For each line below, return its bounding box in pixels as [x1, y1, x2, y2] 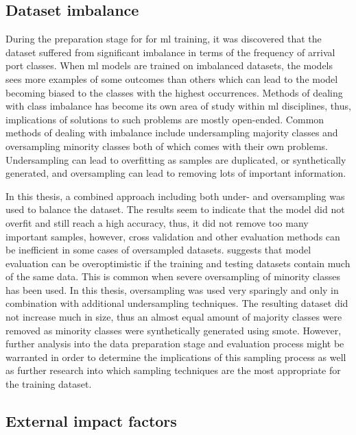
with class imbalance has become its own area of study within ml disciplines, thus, [5, 99, 351, 113]
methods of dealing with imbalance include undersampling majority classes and [5, 125, 338, 140]
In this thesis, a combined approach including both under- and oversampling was [5, 188, 345, 203]
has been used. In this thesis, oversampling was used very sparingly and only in [5, 282, 339, 297]
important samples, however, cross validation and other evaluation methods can [5, 229, 340, 243]
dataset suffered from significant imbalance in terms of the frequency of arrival [5, 45, 335, 59]
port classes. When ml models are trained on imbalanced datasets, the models [5, 58, 333, 73]
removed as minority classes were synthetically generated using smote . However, [5, 323, 342, 337]
